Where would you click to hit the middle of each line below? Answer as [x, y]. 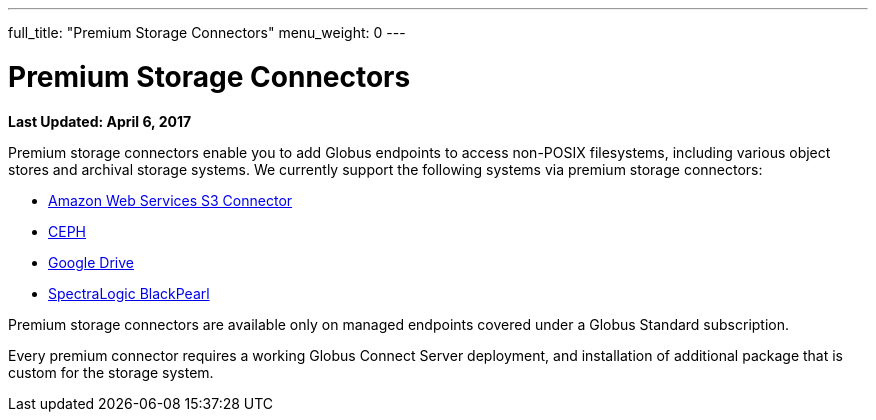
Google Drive [91, 262]
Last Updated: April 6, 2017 [100, 121]
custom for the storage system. [111, 372]
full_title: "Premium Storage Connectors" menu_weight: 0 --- [207, 32]
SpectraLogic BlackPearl [129, 293]
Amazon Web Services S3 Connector [170, 200]
